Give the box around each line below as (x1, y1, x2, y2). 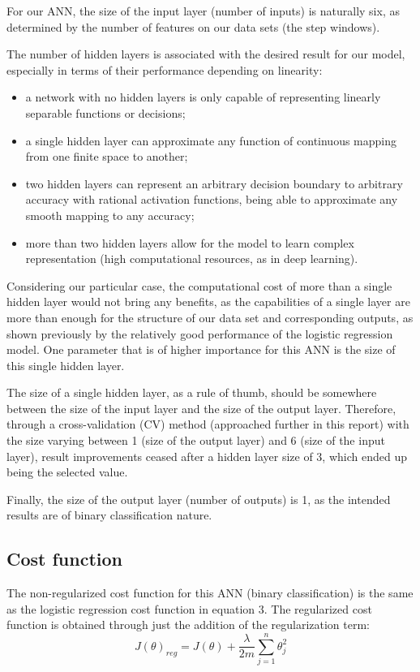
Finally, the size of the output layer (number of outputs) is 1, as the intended (6, 490, 391, 507)
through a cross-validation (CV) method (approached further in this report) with (6, 416, 409, 433)
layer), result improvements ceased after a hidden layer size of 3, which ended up (6, 447, 407, 464)
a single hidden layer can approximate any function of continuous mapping (25, 131, 397, 149)
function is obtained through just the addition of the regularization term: (6, 616, 370, 633)
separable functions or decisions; (25, 104, 186, 121)
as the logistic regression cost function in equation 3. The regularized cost (6, 600, 372, 617)
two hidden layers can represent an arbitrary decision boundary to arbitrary (25, 174, 403, 192)
